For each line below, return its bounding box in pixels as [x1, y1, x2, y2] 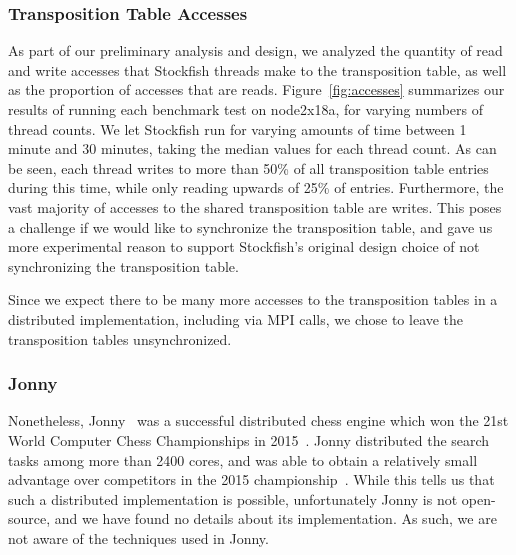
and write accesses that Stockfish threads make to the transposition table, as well [8, 59, 507, 80]
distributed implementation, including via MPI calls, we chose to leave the [8, 308, 464, 329]
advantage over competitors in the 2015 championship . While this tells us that [8, 469, 495, 490]
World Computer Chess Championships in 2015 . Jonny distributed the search [8, 429, 490, 450]
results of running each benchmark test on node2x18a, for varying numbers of [8, 99, 484, 119]
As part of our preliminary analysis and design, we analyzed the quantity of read [8, 40, 503, 61]
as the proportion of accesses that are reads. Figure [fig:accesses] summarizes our [8, 79, 505, 100]
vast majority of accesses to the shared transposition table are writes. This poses [8, 196, 502, 217]
